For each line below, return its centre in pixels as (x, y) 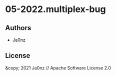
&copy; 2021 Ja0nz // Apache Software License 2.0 (58, 68)
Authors (18, 28)
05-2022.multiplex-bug (55, 9)
